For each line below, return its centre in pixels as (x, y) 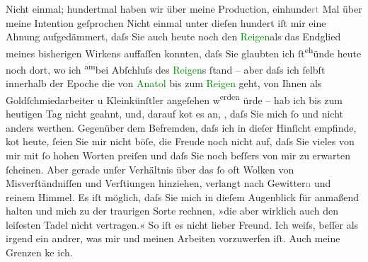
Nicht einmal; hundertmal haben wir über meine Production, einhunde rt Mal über (184, 8)
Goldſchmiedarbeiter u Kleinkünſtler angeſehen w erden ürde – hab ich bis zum (174, 98)
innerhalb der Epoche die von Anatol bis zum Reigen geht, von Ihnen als (164, 83)
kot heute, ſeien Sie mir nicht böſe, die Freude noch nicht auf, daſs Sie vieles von (180, 141)
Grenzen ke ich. (39, 252)
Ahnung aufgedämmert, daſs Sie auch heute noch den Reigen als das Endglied (173, 36)
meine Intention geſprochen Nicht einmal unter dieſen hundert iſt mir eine (166, 22)
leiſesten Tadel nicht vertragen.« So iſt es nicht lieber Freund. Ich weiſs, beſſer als (182, 224)
